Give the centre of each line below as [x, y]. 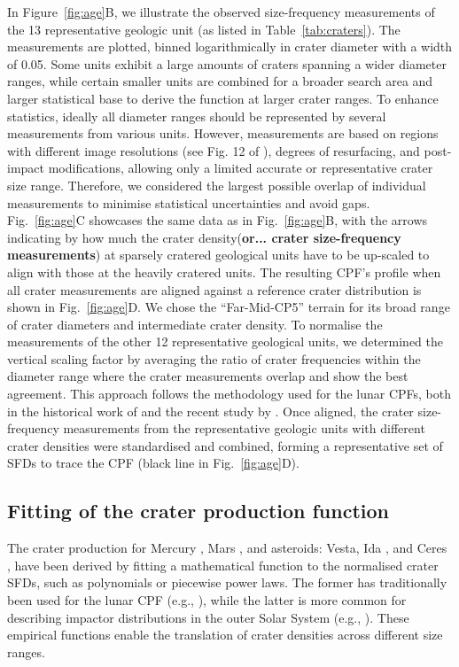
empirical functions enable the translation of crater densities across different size [225, 635]
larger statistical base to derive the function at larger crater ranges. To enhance [223, 98]
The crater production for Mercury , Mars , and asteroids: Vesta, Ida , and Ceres [227, 548]
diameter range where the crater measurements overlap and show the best [208, 376]
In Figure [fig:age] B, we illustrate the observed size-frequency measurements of [221, 12]
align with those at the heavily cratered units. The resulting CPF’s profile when [224, 271]
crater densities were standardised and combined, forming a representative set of [225, 445]
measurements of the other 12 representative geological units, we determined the [225, 341]
